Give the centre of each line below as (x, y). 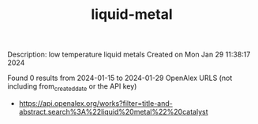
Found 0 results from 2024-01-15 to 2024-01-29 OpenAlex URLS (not (120, 78)
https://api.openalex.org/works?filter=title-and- (95, 103)
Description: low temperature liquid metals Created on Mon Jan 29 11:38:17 (129, 55)
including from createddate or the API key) (72, 87)
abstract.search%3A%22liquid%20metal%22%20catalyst (113, 111)
